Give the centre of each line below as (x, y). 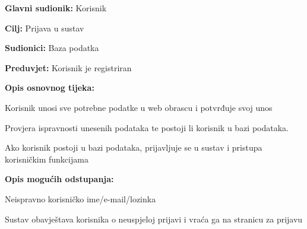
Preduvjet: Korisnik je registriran (68, 67)
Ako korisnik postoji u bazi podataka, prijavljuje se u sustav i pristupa (134, 147)
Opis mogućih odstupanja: (59, 179)
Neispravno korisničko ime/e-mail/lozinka (80, 198)
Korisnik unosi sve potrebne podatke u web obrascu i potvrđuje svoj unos (139, 107)
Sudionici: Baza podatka (52, 48)
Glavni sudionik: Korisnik (56, 8)
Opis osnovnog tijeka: (50, 88)
